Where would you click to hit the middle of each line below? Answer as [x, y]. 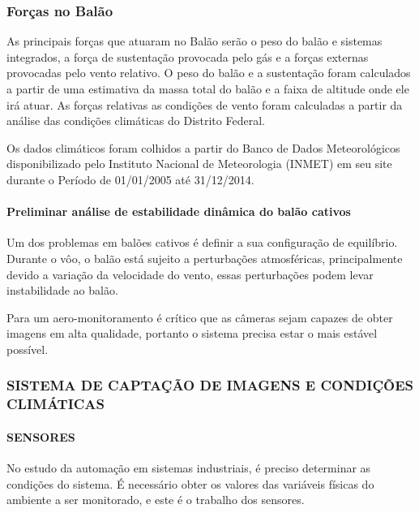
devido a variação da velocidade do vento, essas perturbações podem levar [190, 274]
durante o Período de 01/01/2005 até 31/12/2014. [130, 179]
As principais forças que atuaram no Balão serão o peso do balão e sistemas [195, 41]
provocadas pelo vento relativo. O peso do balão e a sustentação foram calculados [209, 73]
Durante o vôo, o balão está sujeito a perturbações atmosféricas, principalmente [205, 258]
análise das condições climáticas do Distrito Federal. [136, 121]
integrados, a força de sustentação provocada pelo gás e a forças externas [188, 56]
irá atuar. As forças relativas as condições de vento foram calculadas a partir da [205, 104]
